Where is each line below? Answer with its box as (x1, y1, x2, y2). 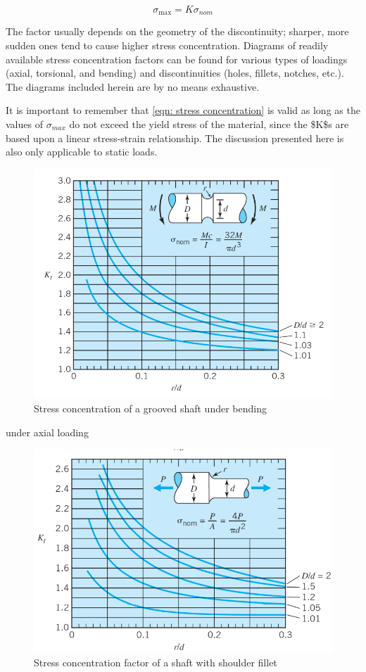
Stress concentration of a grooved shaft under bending (34, 401, 267, 416)
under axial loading (6, 424, 89, 439)
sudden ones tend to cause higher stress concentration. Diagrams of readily (6, 38, 329, 53)
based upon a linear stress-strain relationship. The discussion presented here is (6, 130, 344, 145)
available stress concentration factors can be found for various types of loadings (6, 51, 348, 66)
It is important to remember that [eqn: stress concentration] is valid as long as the (6, 103, 360, 118)
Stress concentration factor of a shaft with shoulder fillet (34, 654, 277, 669)
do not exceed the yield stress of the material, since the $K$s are (69, 117, 349, 132)
